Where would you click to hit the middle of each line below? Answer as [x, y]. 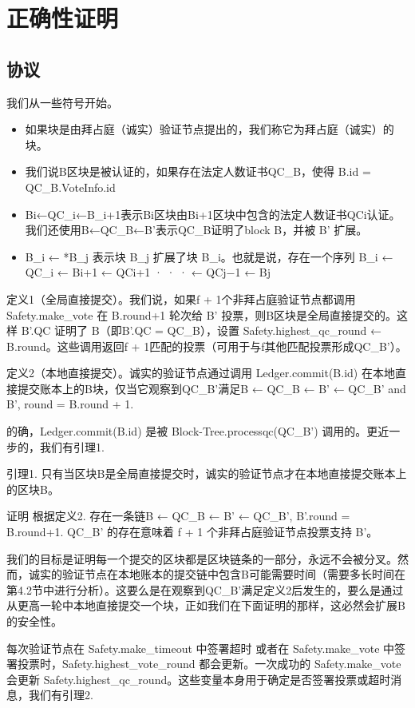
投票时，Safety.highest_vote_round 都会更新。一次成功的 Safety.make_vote [209, 664]
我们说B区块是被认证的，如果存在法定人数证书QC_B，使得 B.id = [198, 171]
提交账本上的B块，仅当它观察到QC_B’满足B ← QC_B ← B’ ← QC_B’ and [211, 388]
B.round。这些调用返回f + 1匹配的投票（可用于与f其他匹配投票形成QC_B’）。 [207, 346]
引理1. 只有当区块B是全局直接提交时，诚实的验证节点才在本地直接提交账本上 [207, 473]
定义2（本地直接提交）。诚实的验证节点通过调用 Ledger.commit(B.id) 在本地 [201, 373]
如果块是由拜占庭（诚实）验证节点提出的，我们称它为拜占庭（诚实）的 [209, 129]
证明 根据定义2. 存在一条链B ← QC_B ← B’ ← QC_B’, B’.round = [178, 516]
